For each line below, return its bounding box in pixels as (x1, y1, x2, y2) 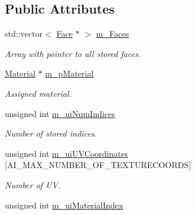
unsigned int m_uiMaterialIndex (5, 198, 123, 211)
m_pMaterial (45, 67, 94, 80)
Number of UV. (5, 178, 61, 191)
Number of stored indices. (5, 127, 97, 140)
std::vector (5, 27, 43, 40)
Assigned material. (5, 87, 72, 99)
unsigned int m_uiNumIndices (5, 107, 116, 119)
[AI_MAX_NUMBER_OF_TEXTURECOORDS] (5, 159, 191, 171)
